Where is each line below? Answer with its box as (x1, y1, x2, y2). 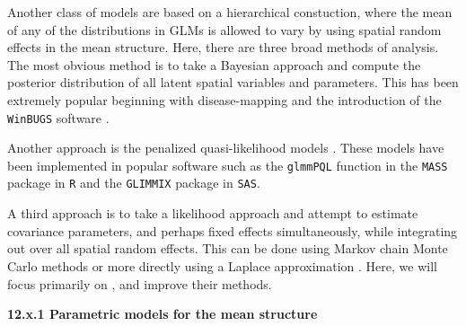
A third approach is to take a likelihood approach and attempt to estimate (7, 204, 418, 223)
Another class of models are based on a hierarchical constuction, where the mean (7, 3, 453, 21)
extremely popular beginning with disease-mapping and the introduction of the (7, 90, 442, 109)
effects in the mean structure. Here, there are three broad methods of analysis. (7, 38, 439, 57)
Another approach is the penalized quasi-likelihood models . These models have (7, 138, 444, 157)
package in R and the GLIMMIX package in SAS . (7, 173, 260, 192)
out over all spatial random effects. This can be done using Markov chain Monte (7, 239, 448, 258)
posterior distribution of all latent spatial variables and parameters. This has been (7, 73, 459, 92)
